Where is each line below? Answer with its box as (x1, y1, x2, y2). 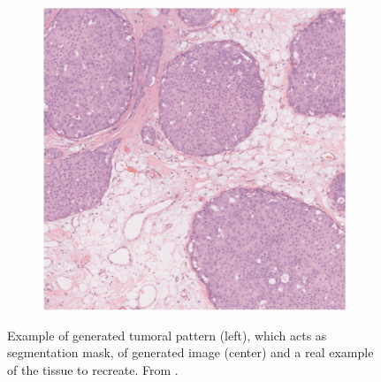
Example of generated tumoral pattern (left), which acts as (7, 325, 327, 344)
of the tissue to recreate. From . (7, 361, 179, 379)
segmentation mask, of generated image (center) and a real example (7, 343, 374, 362)
